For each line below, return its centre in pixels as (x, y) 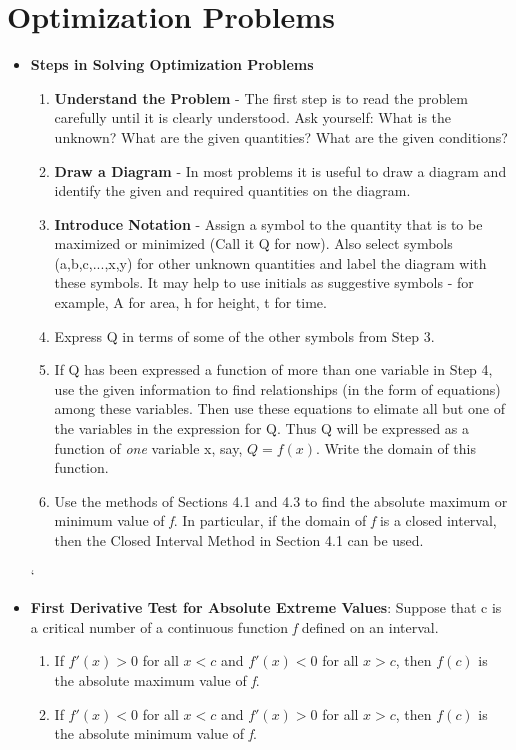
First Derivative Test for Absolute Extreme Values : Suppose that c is (266, 607)
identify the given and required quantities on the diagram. (232, 190)
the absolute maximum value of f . (157, 679)
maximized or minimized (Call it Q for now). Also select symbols (253, 243)
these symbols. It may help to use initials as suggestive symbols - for (264, 282)
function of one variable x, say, (148, 447)
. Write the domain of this (396, 447)
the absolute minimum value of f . (155, 733)
